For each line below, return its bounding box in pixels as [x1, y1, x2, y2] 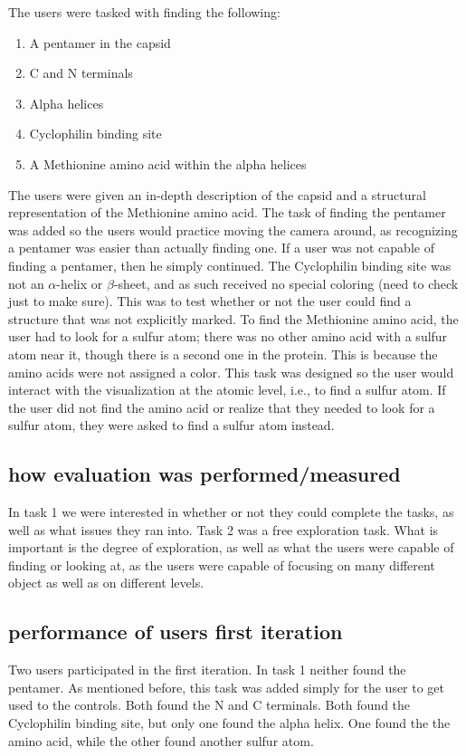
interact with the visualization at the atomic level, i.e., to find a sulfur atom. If [8, 380, 446, 399]
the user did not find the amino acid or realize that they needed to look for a [8, 397, 435, 416]
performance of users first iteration [8, 617, 343, 646]
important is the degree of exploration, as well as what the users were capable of [8, 538, 454, 557]
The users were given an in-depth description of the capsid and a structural [8, 185, 426, 204]
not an [8, 273, 44, 292]
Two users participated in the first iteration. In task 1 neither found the [8, 660, 406, 679]
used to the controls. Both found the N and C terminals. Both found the [8, 695, 411, 714]
